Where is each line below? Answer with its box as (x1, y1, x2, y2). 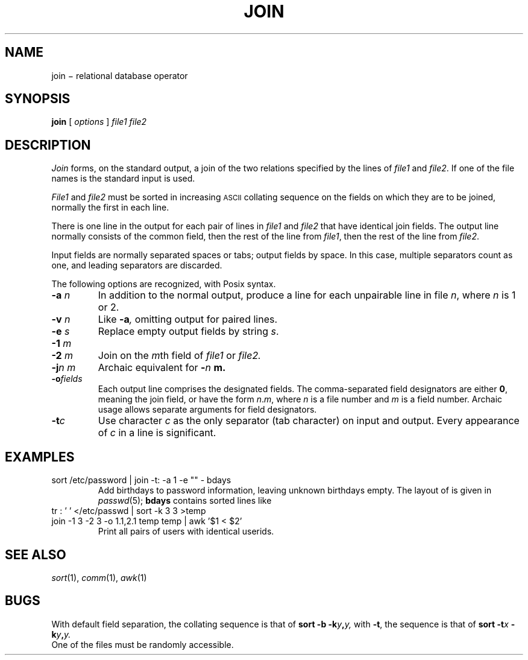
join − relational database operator (51, 70, 188, 81)
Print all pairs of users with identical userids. (98, 526, 274, 537)
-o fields (51, 373, 83, 384)
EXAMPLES (5, 449, 75, 465)
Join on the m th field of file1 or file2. (98, 349, 261, 362)
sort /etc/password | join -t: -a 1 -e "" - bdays (51, 475, 231, 486)
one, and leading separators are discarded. (51, 260, 222, 271)
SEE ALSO (5, 547, 66, 562)
